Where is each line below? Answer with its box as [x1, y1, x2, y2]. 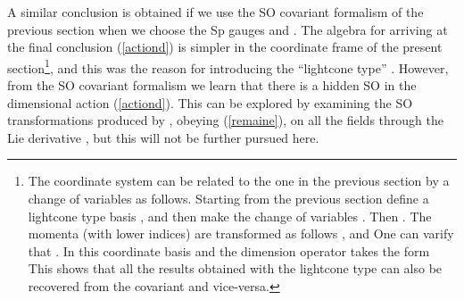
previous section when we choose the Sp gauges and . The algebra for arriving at [7, 20, 448, 38]
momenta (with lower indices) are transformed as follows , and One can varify [28, 224, 454, 243]
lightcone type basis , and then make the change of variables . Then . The [28, 206, 432, 225]
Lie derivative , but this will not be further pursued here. [7, 128, 319, 146]
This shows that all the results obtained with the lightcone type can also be [28, 259, 443, 278]
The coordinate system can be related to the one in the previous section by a [28, 171, 450, 190]
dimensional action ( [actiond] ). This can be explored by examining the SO [7, 93, 413, 112]
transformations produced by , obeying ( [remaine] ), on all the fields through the [7, 111, 443, 129]
